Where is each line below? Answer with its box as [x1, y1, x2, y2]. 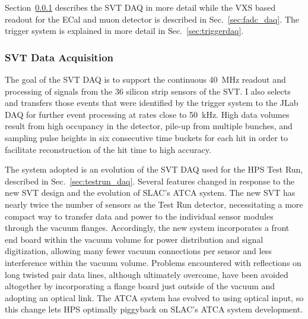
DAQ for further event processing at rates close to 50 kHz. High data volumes [5, 108, 290, 120]
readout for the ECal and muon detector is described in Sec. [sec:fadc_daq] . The [5, 12, 300, 25]
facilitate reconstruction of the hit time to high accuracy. [5, 143, 211, 155]
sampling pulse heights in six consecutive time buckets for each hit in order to [5, 131, 288, 143]
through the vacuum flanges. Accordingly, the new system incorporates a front [5, 221, 290, 234]
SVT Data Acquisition [5, 49, 114, 64]
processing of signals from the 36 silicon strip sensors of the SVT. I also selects [5, 85, 291, 97]
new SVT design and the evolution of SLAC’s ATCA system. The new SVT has [5, 186, 296, 199]
